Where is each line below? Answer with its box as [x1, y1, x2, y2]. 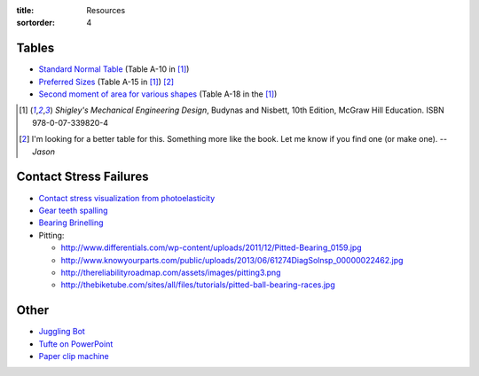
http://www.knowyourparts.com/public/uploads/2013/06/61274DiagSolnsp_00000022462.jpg [60, 255, 404, 265]
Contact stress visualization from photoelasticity [38, 192, 216, 203]
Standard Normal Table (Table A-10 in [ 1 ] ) [38, 64, 190, 74]
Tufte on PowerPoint [38, 338, 114, 349]
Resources [86, 5, 126, 15]
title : [16, 5, 35, 15]
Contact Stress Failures [16, 169, 149, 184]
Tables [16, 41, 55, 56]
